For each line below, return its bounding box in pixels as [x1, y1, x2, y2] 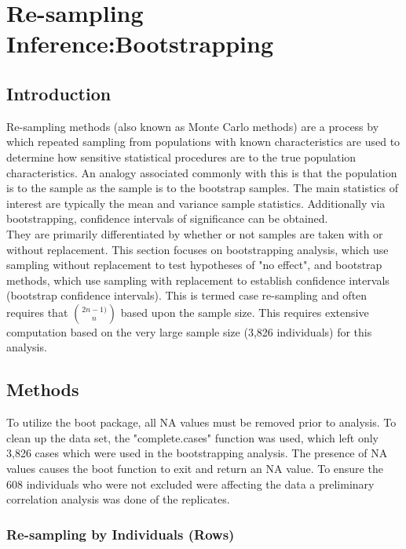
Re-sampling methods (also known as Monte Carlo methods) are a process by [6, 118, 379, 134]
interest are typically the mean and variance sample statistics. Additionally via [6, 195, 386, 211]
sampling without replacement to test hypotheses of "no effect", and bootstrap [6, 256, 382, 273]
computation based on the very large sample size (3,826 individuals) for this [6, 323, 372, 340]
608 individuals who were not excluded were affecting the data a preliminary [6, 475, 375, 492]
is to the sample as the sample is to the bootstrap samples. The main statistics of [6, 180, 398, 196]
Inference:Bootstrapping [6, 27, 273, 60]
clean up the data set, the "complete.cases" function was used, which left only [6, 429, 379, 445]
